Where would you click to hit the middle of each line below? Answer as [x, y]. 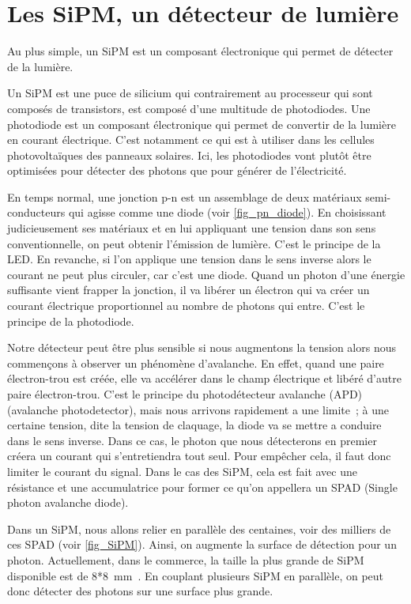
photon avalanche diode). [68, 502]
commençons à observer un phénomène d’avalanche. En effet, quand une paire [196, 362]
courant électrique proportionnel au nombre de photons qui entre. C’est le [186, 306]
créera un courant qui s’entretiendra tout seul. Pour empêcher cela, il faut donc [199, 456]
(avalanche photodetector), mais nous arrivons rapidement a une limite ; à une [198, 409]
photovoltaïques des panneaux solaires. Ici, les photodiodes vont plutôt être [189, 155]
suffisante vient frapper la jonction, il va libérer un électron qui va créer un [189, 290]
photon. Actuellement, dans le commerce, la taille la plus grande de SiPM [186, 559]
